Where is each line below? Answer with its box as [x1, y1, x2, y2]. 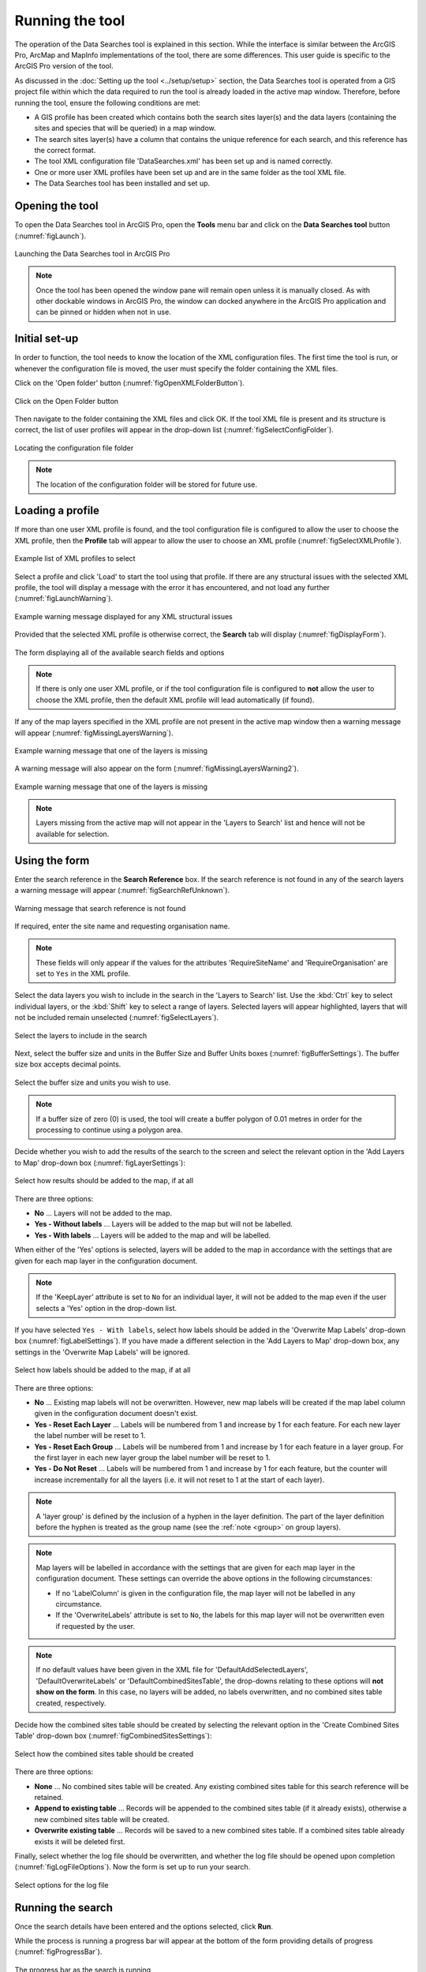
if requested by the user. [55, 1621, 136, 1630]
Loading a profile [14, 504, 100, 517]
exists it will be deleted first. [34, 1836, 125, 1846]
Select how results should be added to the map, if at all [14, 1176, 193, 1186]
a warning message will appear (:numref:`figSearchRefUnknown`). [14, 886, 230, 895]
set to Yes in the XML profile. [35, 969, 130, 978]
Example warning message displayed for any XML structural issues [14, 611, 233, 621]
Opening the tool [14, 200, 99, 213]
